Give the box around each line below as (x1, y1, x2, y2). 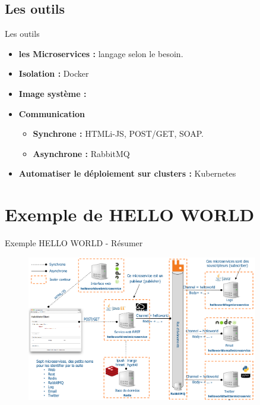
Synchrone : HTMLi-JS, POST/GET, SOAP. (33, 127, 204, 140)
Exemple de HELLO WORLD (5, 202, 255, 227)
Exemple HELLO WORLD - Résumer (5, 237, 143, 249)
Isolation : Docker (18, 67, 89, 80)
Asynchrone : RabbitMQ (33, 147, 130, 159)
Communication (18, 107, 85, 120)
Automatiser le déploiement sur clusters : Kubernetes (18, 167, 236, 180)
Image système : (18, 87, 87, 99)
